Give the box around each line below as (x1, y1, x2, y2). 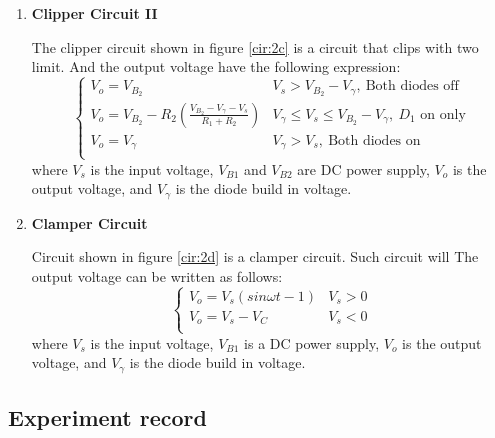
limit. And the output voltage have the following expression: (31, 56, 401, 77)
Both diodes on (328, 133, 421, 148)
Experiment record (8, 402, 207, 433)
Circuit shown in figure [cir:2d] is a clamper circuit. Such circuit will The (31, 246, 479, 267)
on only (420, 107, 466, 122)
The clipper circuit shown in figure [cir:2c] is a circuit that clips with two (31, 36, 479, 57)
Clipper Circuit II (31, 3, 158, 23)
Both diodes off (365, 79, 459, 94)
